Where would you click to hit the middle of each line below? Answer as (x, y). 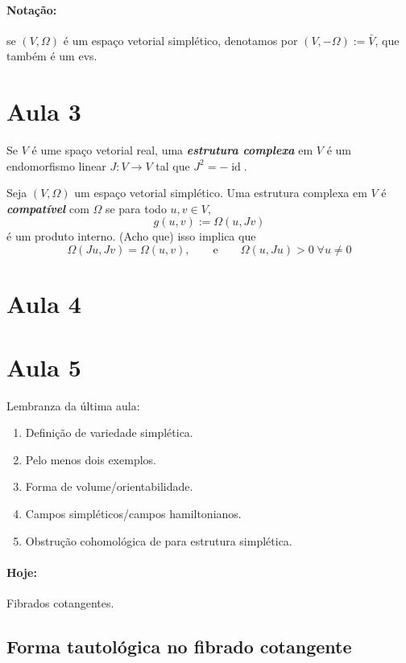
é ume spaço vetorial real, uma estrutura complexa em (172, 150)
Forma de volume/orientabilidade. (109, 486)
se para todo (136, 208)
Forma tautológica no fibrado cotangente (179, 646)
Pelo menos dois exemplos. (91, 459)
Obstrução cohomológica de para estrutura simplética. (159, 540)
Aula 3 (44, 111)
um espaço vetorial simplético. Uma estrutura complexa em (221, 193)
